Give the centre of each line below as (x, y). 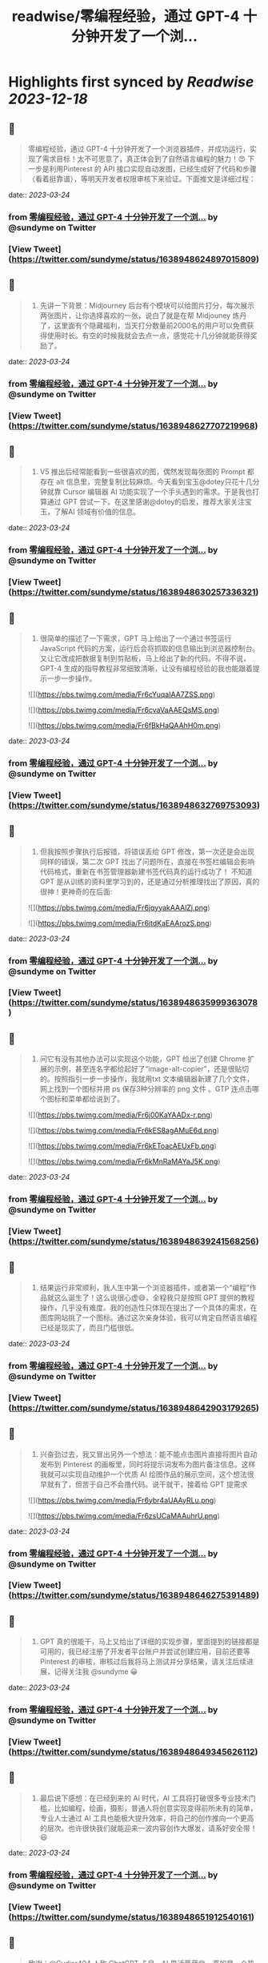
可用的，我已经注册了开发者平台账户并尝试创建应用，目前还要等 (145, 1651)
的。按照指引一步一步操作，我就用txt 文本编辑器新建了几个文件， (147, 1079)
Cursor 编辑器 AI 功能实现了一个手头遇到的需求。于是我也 (158, 492)
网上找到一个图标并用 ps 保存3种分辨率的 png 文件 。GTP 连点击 (146, 1089)
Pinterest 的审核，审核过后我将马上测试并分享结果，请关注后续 (143, 1662)
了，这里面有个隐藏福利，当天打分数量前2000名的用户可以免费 (143, 325)
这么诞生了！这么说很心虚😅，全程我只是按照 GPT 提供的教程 (154, 1297)
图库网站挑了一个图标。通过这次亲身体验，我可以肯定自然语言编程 (148, 1317)
